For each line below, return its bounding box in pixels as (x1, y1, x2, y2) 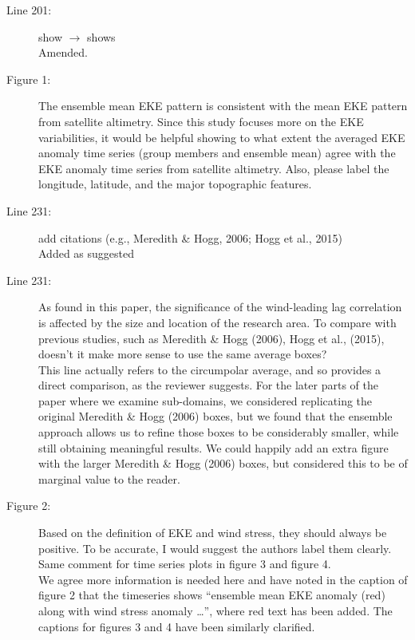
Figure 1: (6, 70, 51, 87)
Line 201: (6, 2, 52, 18)
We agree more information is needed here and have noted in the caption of (38, 571, 408, 587)
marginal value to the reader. (38, 470, 180, 487)
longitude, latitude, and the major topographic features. (38, 176, 312, 192)
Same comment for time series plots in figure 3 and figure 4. (38, 555, 331, 572)
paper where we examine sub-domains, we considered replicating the (38, 392, 373, 409)
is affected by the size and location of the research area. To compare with (38, 314, 397, 330)
